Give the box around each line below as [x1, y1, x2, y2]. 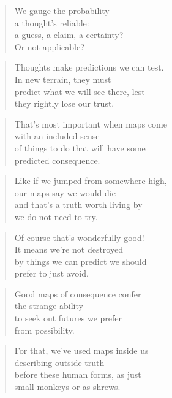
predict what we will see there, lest [14, 85, 145, 98]
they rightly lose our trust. [14, 97, 114, 110]
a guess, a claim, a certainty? [14, 28, 124, 41]
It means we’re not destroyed [14, 243, 123, 256]
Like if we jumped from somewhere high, [14, 174, 167, 187]
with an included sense [14, 129, 100, 142]
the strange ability [14, 299, 83, 312]
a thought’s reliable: [14, 16, 89, 29]
